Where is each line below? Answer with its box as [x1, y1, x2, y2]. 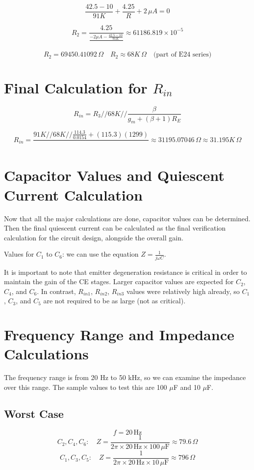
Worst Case [4, 406, 64, 421]
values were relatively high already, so [126, 286, 240, 296]
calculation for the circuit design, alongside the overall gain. [4, 232, 183, 242]
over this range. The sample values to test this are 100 [4, 382, 167, 392]
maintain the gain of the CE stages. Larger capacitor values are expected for [4, 276, 234, 287]
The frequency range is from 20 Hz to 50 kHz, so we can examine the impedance [4, 372, 246, 382]
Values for [4, 249, 34, 259]
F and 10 [173, 382, 201, 392]
